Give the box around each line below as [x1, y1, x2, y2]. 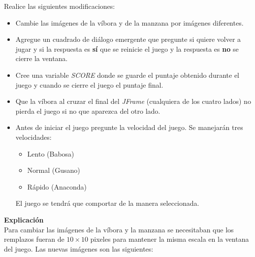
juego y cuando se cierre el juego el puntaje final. [15, 79, 163, 90]
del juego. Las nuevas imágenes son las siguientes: [4, 243, 154, 254]
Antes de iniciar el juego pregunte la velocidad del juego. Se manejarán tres [15, 122, 243, 132]
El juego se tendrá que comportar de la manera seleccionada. [15, 198, 199, 208]
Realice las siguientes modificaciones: [4, 1, 115, 11]
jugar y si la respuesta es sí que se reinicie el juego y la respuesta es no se [15, 43, 239, 54]
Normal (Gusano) [27, 165, 80, 175]
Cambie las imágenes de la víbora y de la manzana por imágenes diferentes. [15, 17, 244, 28]
